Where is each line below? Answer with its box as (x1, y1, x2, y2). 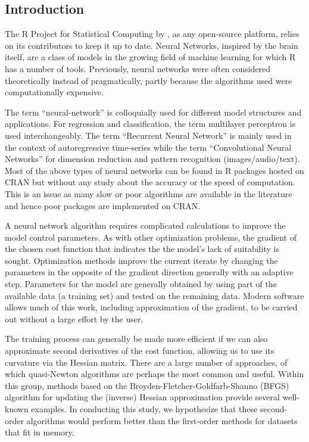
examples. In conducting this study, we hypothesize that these (31, 403, 258, 415)
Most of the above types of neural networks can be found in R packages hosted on (5, 164, 304, 176)
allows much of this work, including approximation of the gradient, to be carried (5, 301, 298, 313)
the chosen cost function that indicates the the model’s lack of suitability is (5, 242, 279, 255)
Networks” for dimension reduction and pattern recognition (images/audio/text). (5, 152, 300, 165)
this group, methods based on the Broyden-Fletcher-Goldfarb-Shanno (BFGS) (5, 379, 289, 391)
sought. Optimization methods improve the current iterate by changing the (5, 254, 278, 266)
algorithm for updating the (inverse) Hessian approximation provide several (5, 391, 280, 403)
